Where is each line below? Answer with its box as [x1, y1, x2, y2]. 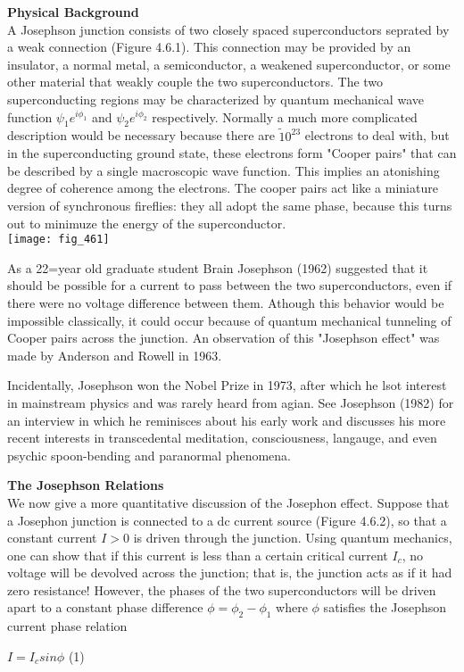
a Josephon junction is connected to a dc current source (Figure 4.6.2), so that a [7, 510, 447, 529]
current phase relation [7, 617, 128, 635]
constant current [7, 528, 97, 547]
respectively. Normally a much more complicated [152, 107, 418, 126]
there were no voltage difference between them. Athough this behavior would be [7, 293, 444, 311]
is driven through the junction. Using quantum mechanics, [133, 528, 452, 547]
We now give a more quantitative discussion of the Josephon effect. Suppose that [7, 493, 450, 511]
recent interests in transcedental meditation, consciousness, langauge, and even [7, 428, 437, 447]
